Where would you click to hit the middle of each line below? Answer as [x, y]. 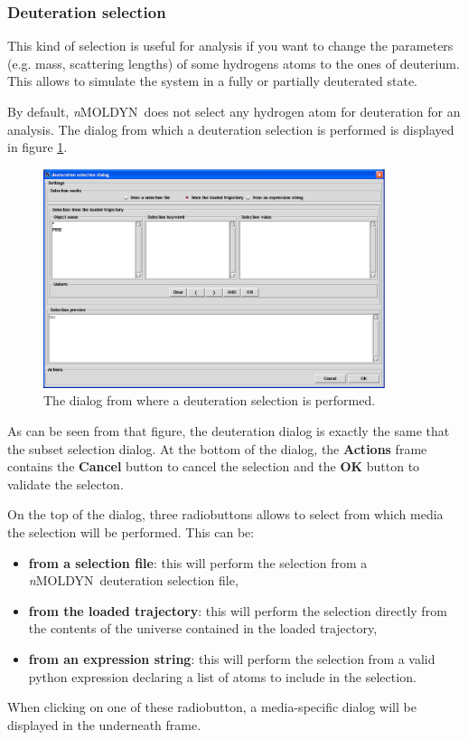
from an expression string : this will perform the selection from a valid [232, 659]
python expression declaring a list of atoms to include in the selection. [222, 676]
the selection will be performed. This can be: [131, 532]
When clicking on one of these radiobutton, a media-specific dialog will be [212, 707]
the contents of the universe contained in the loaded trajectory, [203, 628]
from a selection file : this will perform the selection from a [198, 562]
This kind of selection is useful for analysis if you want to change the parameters [230, 46]
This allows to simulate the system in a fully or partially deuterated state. [213, 81]
